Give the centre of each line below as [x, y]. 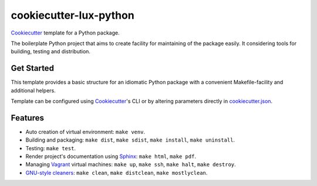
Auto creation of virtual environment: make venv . [85, 132]
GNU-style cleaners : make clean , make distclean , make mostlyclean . [117, 173]
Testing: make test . [51, 148]
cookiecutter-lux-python [72, 15]
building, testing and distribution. [51, 51]
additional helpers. [33, 90]
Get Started [32, 68]
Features [27, 118]
